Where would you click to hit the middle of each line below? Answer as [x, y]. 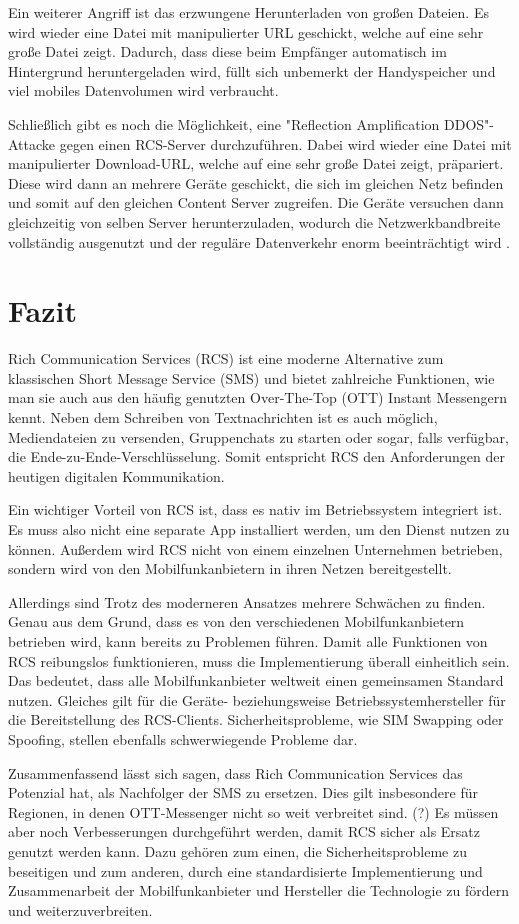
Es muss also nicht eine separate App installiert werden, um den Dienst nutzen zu [259, 529]
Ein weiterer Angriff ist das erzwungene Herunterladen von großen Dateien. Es [248, 12]
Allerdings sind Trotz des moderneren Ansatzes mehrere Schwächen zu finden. [247, 601]
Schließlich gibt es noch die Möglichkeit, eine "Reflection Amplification [224, 123]
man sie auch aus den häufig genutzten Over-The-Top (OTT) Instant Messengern [257, 397]
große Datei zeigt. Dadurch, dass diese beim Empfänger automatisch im [227, 51]
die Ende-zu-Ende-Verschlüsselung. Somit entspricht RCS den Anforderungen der [256, 456]
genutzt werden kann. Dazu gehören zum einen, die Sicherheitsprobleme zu [237, 850]
